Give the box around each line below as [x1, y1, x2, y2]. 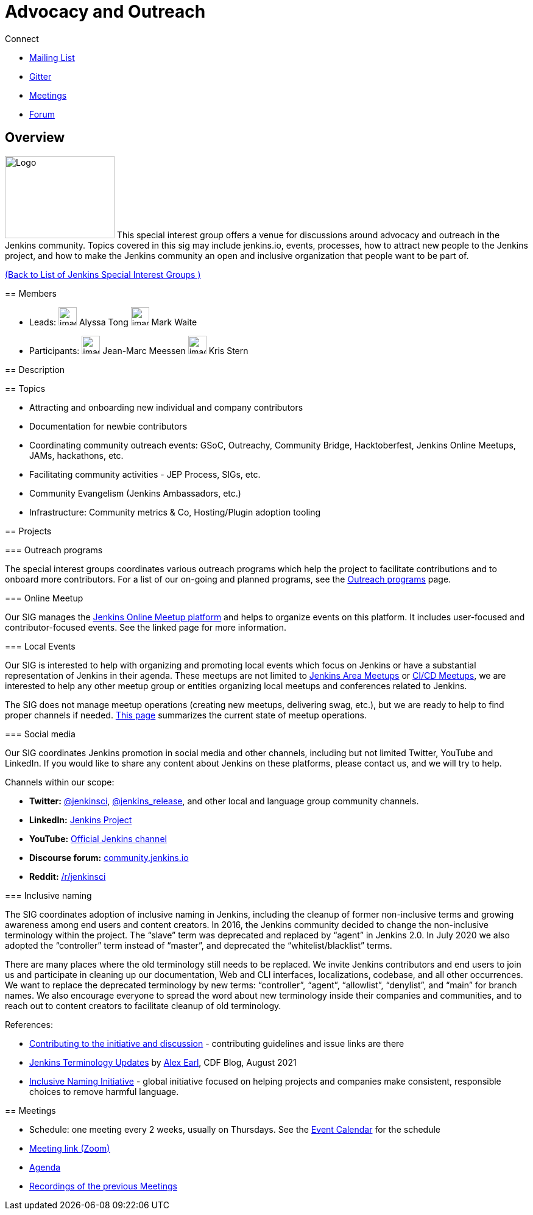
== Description [5, 364, 65, 375]
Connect [5, 33, 39, 44]
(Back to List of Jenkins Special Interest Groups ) [5, 269, 201, 280]
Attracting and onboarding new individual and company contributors [29, 402, 303, 413]
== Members [5, 288, 57, 299]
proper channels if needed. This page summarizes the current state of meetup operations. [5, 709, 367, 720]
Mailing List [29, 52, 75, 63]
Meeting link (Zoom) [29, 1142, 110, 1153]
